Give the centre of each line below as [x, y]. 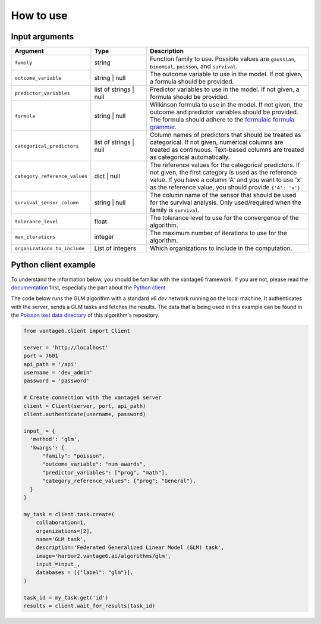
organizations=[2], [64, 531]
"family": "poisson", [74, 456]
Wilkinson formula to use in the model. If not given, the [226, 105]
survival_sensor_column [47, 202]
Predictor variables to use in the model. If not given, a [224, 89]
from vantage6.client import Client [77, 331]
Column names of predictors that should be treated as [225, 135]
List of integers [115, 248]
